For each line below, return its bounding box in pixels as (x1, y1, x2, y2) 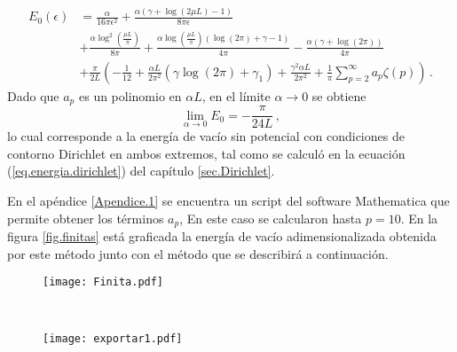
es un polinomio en (78, 86, 182, 105)
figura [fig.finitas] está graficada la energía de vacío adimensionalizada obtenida (7, 227, 437, 246)
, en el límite (201, 86, 271, 105)
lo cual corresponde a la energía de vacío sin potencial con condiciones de (7, 127, 405, 145)
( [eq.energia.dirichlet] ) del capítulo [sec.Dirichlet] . (7, 161, 275, 180)
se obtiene (311, 86, 366, 105)
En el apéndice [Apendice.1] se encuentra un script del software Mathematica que (7, 191, 450, 209)
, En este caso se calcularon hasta (179, 208, 362, 227)
